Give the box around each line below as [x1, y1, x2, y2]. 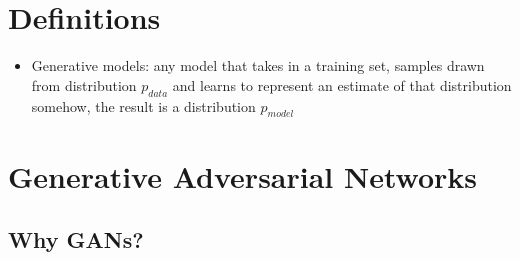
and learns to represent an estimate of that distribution [172, 74, 512, 95]
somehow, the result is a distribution [31, 95, 256, 116]
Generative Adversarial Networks [8, 155, 478, 196]
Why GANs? [8, 224, 144, 255]
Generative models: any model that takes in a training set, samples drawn [31, 55, 485, 76]
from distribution [31, 74, 137, 95]
